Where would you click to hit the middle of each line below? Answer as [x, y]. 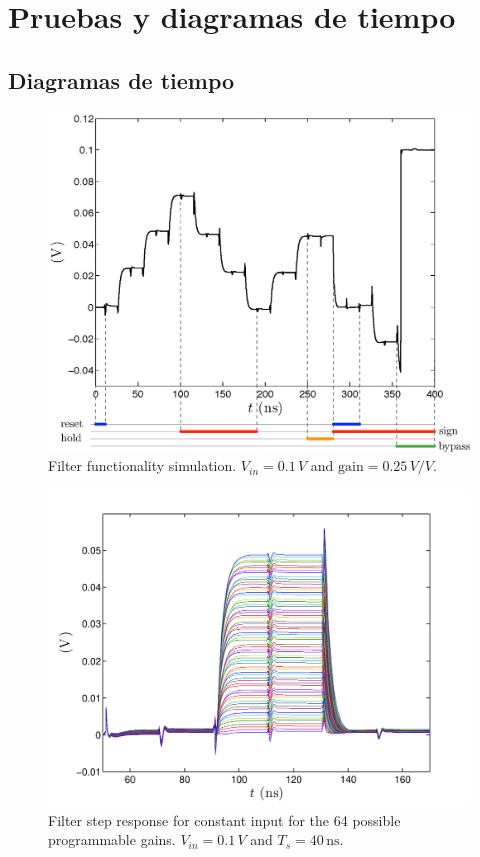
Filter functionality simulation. [142, 465]
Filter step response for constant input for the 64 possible [224, 819]
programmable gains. [112, 839]
